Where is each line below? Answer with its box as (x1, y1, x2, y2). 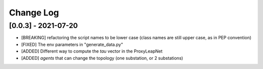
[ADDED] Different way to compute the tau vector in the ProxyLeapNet (21, 48, 163, 54)
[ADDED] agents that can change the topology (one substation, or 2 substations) (21, 55, 184, 61)
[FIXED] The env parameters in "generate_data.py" (21, 41, 123, 47)
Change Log (9, 7, 59, 18)
